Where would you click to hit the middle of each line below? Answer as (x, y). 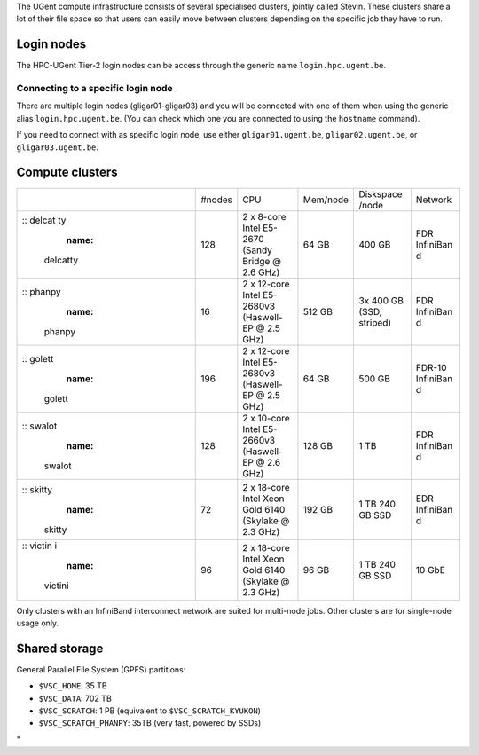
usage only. (38, 623)
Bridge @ (262, 261)
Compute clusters (67, 173)
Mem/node (326, 200)
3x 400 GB (381, 300)
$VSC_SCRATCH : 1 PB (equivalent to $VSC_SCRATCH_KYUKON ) (150, 711)
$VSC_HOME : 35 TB (73, 686)
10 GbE (430, 570)
